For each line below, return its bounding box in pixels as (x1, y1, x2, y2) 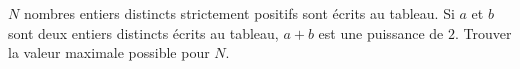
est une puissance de (318, 22, 444, 43)
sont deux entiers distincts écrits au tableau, (8, 22, 279, 43)
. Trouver (454, 22, 512, 43)
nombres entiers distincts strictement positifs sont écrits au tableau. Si (23, 3, 455, 23)
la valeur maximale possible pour (8, 42, 210, 63)
